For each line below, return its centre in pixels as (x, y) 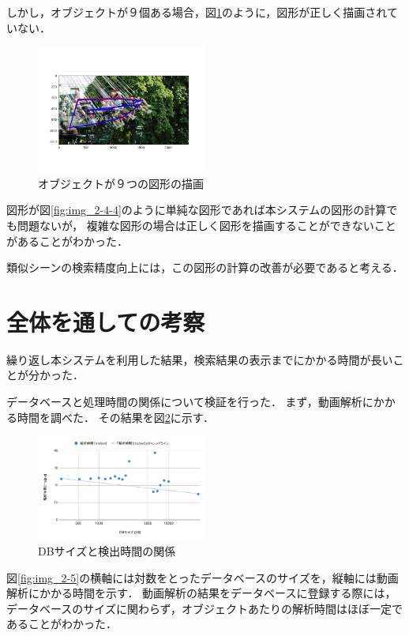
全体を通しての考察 (106, 321)
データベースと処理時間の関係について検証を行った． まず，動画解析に (190, 402)
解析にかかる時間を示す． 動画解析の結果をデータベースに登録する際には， (201, 593)
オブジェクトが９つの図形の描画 (121, 183)
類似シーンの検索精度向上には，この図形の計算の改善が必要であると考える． (205, 267)
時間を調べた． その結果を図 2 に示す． (116, 417)
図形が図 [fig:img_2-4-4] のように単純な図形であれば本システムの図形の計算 (197, 210)
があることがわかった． (67, 241)
